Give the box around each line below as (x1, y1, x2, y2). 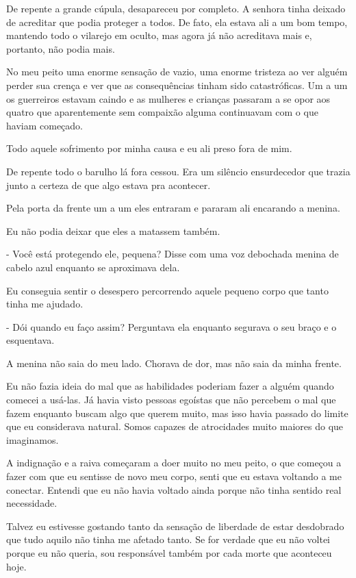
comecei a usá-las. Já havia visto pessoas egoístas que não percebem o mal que (6, 392, 336, 407)
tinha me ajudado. (6, 297, 84, 311)
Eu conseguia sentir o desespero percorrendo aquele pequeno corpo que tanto (6, 283, 329, 297)
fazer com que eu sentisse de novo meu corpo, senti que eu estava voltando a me (6, 469, 342, 483)
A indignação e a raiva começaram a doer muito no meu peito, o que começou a (6, 455, 342, 470)
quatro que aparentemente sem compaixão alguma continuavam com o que (6, 105, 318, 119)
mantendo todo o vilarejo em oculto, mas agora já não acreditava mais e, (6, 28, 312, 42)
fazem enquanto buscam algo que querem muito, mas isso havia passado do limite (6, 405, 348, 420)
